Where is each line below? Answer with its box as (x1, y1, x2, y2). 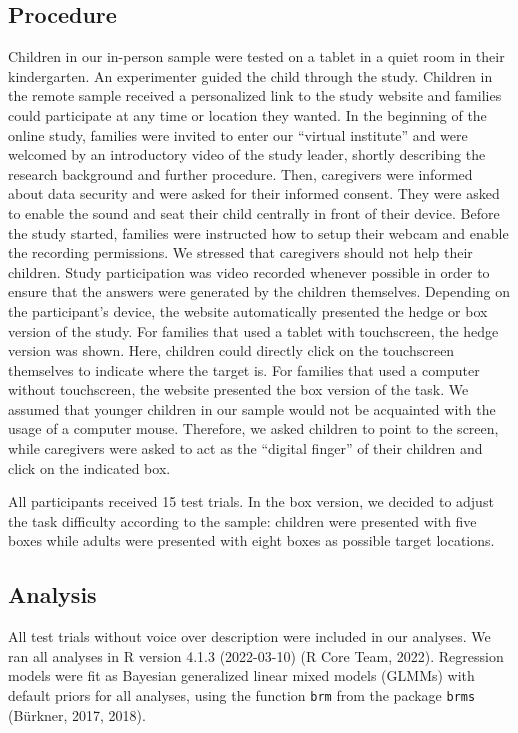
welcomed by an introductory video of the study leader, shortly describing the (8, 144, 486, 165)
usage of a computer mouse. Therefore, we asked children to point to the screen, (8, 418, 499, 439)
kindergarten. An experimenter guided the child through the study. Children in (8, 65, 493, 86)
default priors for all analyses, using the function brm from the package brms (8, 685, 476, 706)
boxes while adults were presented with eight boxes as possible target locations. (8, 530, 495, 551)
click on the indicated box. (8, 457, 171, 478)
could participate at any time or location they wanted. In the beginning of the (8, 104, 487, 125)
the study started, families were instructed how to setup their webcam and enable (8, 222, 509, 243)
